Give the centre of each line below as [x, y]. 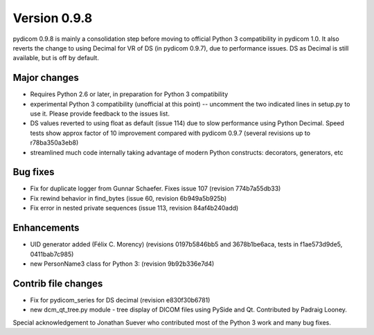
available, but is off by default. [56, 58]
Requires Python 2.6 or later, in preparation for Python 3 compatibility [129, 94]
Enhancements [46, 228]
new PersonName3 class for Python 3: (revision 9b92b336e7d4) [122, 264]
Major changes [46, 78]
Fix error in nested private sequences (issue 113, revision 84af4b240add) [134, 208]
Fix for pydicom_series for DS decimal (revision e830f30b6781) [120, 300]
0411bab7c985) [52, 254]
